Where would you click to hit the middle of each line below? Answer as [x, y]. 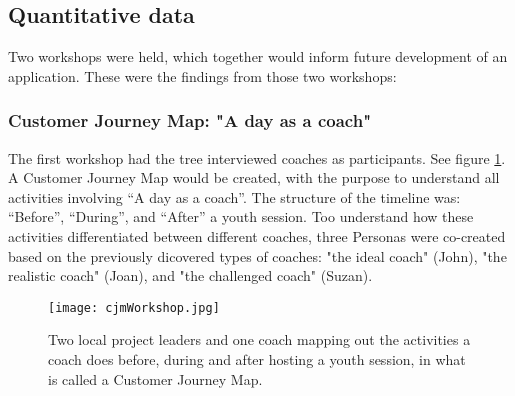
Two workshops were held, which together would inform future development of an [258, 56]
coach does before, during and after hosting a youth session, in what [257, 359]
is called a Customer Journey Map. [155, 378]
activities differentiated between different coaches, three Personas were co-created [257, 235]
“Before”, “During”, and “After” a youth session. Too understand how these [241, 216]
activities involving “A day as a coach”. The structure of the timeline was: [234, 196]
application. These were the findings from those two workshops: [202, 75]
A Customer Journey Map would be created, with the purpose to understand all [254, 177]
